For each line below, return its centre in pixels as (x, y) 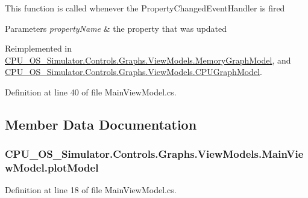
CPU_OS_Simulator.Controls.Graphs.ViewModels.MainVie (154, 154)
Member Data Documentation (101, 124)
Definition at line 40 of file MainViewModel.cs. (91, 91)
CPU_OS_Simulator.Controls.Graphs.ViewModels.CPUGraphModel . (134, 72)
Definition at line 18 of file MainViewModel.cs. (91, 190)
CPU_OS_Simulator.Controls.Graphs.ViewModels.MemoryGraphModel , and (148, 60)
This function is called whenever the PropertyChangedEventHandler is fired (145, 8)
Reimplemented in (39, 48)
